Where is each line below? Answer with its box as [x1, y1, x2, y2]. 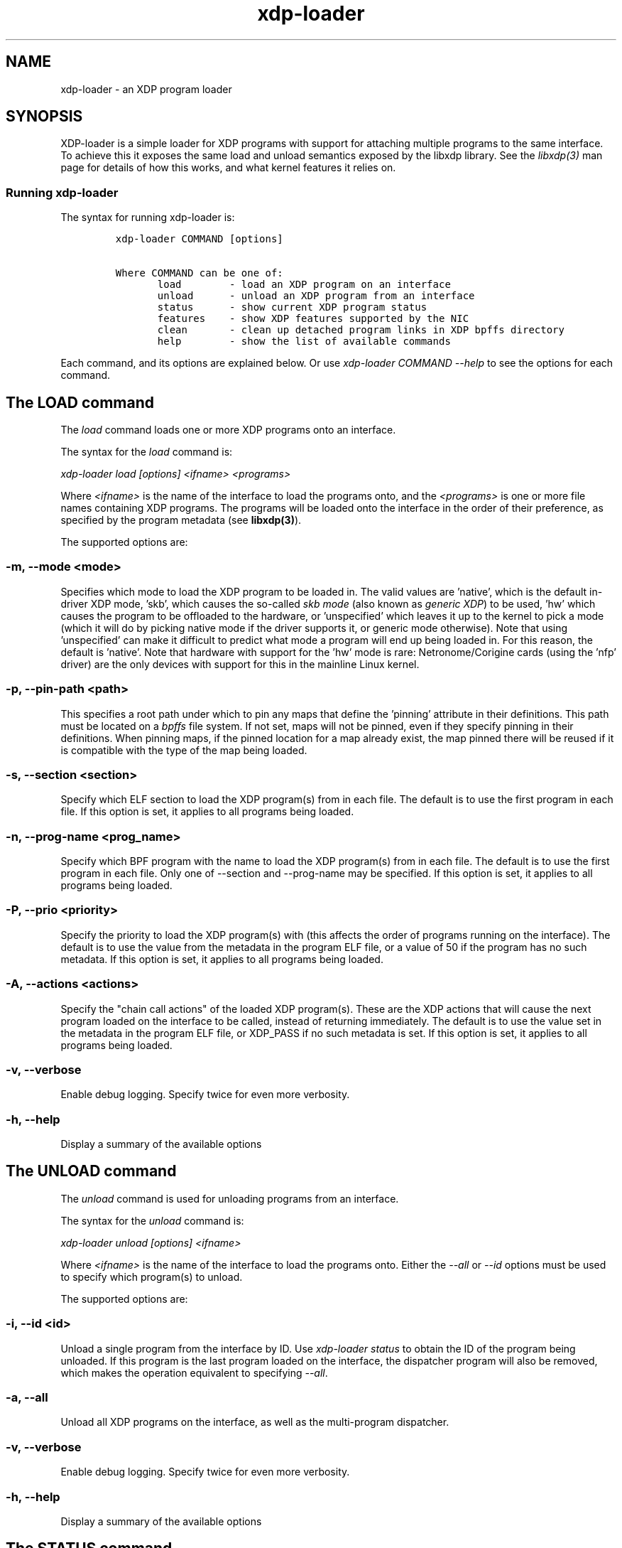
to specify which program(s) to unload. [60, 1270, 243, 1283]
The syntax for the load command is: [60, 446, 233, 458]
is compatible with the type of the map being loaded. [60, 743, 307, 756]
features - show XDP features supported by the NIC [157, 313, 469, 325]
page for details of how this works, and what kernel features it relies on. [60, 161, 396, 174]
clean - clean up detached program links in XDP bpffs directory [157, 324, 564, 336]
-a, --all [6, 1390, 48, 1404]
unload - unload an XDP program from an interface [157, 290, 475, 302]
